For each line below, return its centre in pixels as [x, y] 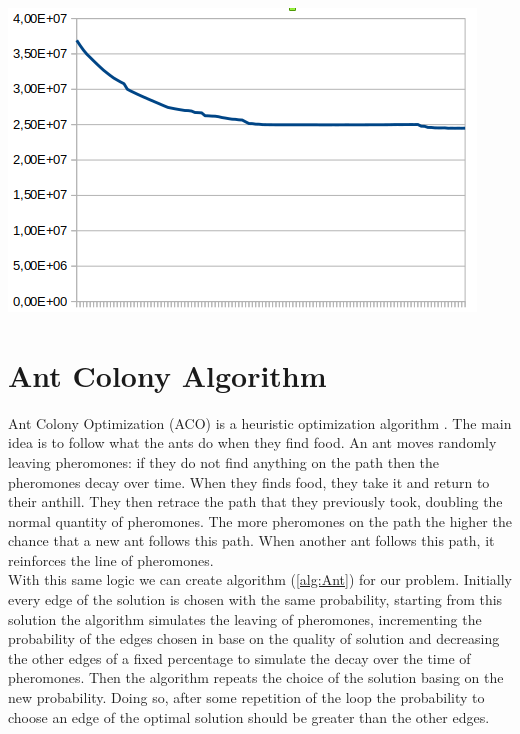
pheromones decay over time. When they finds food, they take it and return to [249, 481]
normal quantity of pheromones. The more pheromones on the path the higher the [260, 520]
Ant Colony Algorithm [167, 374]
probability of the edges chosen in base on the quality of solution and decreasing [254, 638]
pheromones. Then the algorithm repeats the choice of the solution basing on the [256, 677]
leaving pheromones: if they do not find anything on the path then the [224, 461]
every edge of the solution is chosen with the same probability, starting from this [255, 599]
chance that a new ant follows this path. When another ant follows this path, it [251, 540]
